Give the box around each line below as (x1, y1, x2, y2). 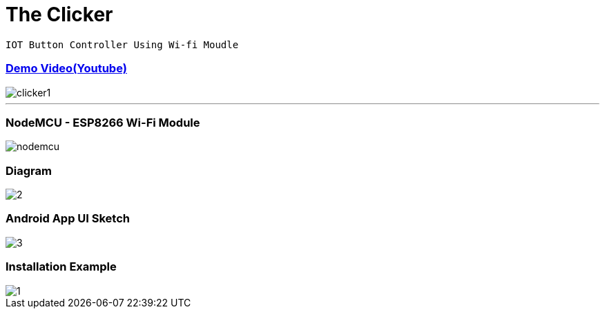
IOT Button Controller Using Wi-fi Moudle (6, 39, 239, 50)
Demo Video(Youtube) (6, 61, 127, 76)
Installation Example (6, 260, 117, 274)
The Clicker (6, 3, 113, 26)
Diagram (6, 163, 52, 178)
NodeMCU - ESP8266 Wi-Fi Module (6, 115, 200, 129)
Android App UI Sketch (6, 211, 131, 226)
